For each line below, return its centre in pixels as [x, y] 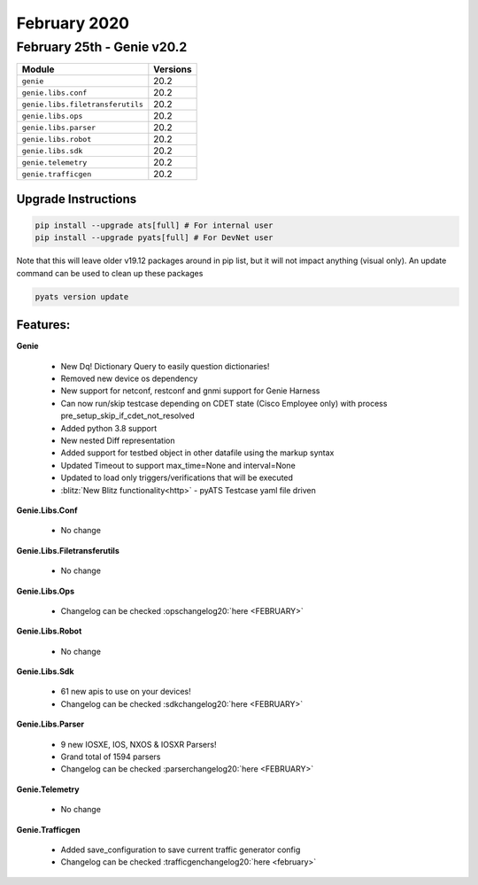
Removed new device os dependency [129, 379]
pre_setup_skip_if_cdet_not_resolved [127, 415]
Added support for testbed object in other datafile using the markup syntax [197, 453]
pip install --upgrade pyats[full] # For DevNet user [154, 238]
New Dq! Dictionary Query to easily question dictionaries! [165, 366]
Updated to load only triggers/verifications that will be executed [177, 477]
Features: [43, 325]
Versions [173, 69]
